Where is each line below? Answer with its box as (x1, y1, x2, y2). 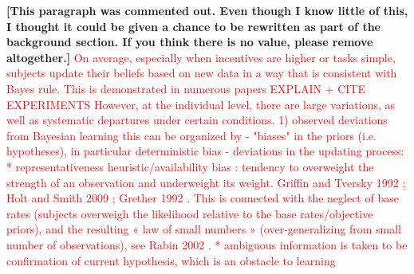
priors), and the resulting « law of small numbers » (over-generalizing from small (6, 221, 401, 237)
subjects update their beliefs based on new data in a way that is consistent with (6, 65, 397, 81)
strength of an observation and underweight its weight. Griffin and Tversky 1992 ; (6, 174, 406, 190)
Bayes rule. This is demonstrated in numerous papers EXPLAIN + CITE (6, 80, 365, 96)
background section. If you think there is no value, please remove (6, 33, 373, 50)
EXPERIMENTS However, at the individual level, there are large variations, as (6, 96, 396, 112)
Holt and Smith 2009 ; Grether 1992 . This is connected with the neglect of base (6, 190, 399, 206)
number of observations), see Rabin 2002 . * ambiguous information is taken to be (6, 236, 408, 252)
